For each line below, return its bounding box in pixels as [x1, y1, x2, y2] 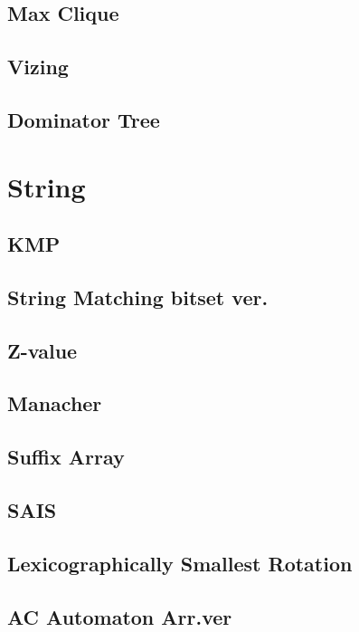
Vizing [7, 53, 69, 81]
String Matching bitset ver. [7, 282, 269, 311]
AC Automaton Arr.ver [7, 602, 232, 630]
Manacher [7, 389, 102, 417]
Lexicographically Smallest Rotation [7, 549, 353, 577]
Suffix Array [7, 443, 125, 471]
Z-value [7, 336, 78, 364]
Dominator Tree [7, 105, 160, 133]
